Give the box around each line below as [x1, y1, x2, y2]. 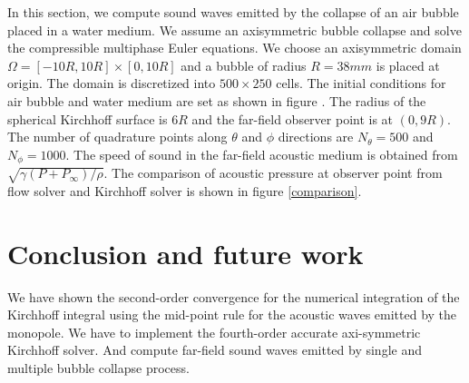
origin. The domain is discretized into [7, 74, 216, 93]
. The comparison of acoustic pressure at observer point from [103, 163, 443, 182]
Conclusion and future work [7, 234, 364, 271]
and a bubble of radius [181, 55, 307, 74]
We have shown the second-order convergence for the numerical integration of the [7, 287, 460, 306]
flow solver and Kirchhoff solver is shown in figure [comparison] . [7, 181, 362, 200]
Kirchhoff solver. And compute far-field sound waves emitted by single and [7, 340, 422, 359]
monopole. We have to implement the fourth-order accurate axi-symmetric [7, 322, 421, 341]
